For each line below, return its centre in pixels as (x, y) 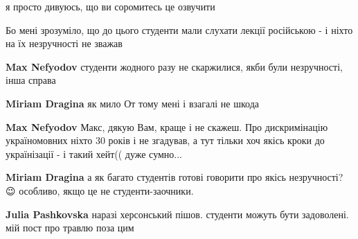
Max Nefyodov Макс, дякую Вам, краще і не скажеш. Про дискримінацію (167, 126)
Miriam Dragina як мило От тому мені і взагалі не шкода (133, 103)
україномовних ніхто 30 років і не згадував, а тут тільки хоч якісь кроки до (165, 140)
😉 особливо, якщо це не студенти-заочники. (100, 190)
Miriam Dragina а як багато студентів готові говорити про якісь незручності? (174, 177)
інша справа (31, 80)
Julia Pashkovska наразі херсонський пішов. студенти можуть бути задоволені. (177, 214)
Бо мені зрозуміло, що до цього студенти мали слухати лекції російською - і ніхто (179, 29)
